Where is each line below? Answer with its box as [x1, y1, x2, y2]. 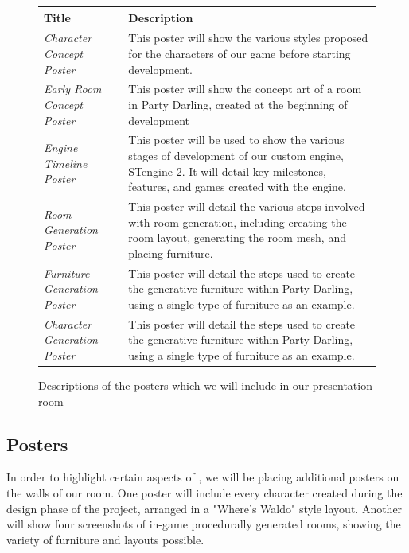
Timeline [44, 154, 88, 171]
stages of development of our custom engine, [128, 147, 344, 163]
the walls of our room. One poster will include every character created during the [6, 484, 403, 500]
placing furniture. [128, 244, 213, 261]
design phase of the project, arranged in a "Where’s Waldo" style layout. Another [6, 500, 403, 516]
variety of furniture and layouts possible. [6, 531, 204, 547]
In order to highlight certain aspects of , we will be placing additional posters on [6, 469, 399, 485]
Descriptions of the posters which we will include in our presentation [38, 376, 372, 393]
